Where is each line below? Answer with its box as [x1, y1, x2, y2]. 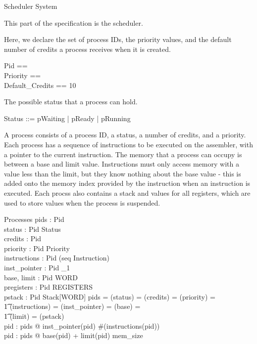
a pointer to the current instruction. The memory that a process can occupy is [4, 149, 242, 159]
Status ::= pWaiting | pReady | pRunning [4, 113, 131, 123]
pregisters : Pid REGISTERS [4, 282, 93, 292]
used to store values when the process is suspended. [4, 197, 160, 208]
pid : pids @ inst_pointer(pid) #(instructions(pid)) [4, 320, 160, 331]
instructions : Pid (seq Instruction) [4, 253, 109, 263]
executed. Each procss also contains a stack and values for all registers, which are [4, 187, 251, 198]
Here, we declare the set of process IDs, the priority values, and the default [4, 34, 232, 44]
